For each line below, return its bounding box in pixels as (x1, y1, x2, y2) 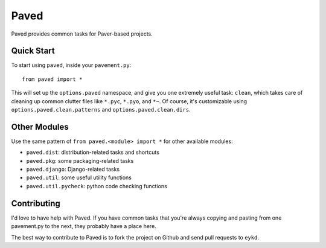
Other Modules (11, 121, 69, 132)
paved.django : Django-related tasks (26, 166, 120, 173)
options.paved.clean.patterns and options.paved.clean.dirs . (11, 106, 191, 113)
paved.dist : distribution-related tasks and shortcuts (26, 148, 160, 156)
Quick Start (11, 46, 55, 56)
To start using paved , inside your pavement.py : (11, 62, 132, 69)
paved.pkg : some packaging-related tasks (26, 157, 134, 164)
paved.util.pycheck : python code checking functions (26, 182, 167, 189)
